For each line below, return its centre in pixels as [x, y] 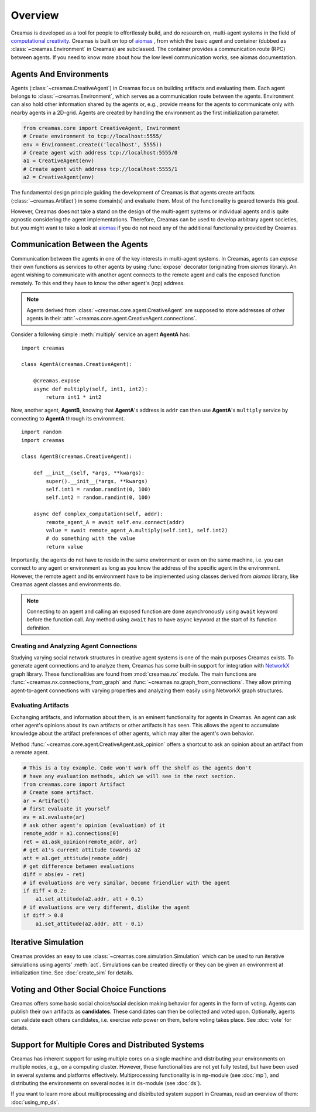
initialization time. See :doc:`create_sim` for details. [72, 973]
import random [41, 432]
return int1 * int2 [74, 397]
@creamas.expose [56, 381]
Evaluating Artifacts [40, 706]
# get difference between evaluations [79, 866]
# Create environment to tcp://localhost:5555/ [92, 136]
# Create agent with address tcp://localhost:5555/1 [100, 169]
